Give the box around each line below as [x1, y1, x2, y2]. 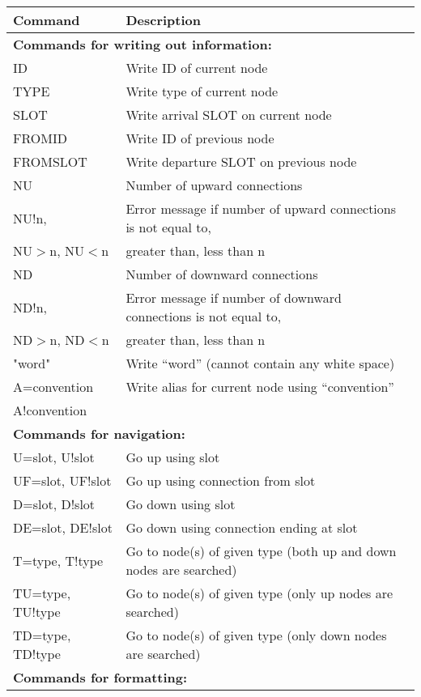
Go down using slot [125, 495, 236, 513]
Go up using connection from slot [125, 471, 316, 490]
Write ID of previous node [125, 129, 274, 147]
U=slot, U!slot [13, 448, 95, 466]
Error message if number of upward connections [125, 199, 397, 218]
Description [125, 11, 201, 29]
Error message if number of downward [125, 288, 342, 307]
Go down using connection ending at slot [125, 518, 358, 537]
